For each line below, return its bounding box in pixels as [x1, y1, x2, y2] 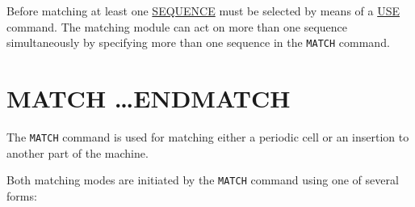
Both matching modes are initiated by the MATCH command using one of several [6, 171, 399, 188]
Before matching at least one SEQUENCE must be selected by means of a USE [6, 2, 400, 19]
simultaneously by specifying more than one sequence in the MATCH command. [6, 34, 390, 51]
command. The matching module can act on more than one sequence [6, 18, 348, 35]
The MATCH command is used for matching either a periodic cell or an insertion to [6, 128, 409, 145]
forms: [6, 187, 37, 204]
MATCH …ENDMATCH [6, 82, 291, 115]
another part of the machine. [6, 144, 149, 161]
